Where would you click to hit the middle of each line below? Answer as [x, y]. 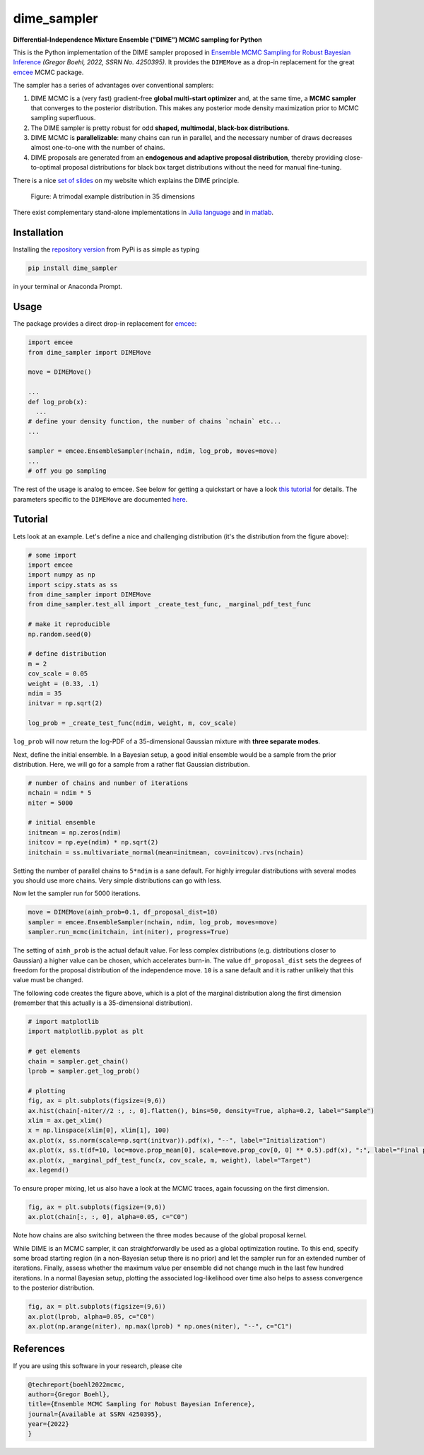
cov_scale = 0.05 [58, 674]
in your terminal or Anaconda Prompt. [68, 287]
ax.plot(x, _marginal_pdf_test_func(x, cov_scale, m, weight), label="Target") [170, 1160]
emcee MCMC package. [48, 72]
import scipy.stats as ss [73, 584]
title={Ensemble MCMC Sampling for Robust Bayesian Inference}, [142, 1404]
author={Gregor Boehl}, [69, 1394]
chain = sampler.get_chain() [78, 1061]
